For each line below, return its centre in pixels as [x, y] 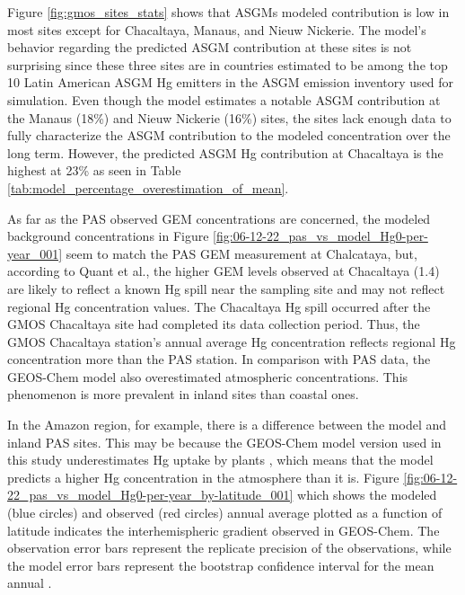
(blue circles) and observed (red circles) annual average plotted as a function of [225, 513]
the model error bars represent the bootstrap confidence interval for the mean [221, 565]
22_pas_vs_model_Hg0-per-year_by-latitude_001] [150, 495]
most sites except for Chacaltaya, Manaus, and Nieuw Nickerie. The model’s [217, 29]
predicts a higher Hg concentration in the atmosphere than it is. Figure [203, 477]
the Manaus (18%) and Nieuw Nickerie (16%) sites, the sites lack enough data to [229, 117]
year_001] [35, 253]
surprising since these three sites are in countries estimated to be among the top [228, 64]
